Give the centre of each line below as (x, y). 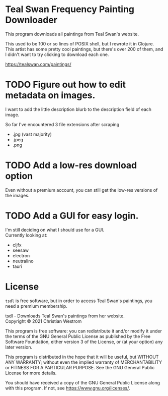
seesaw (21, 250)
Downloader (31, 20)
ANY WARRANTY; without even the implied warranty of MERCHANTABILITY (84, 362)
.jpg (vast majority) (32, 134)
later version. (19, 347)
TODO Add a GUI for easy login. (72, 216)
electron (21, 255)
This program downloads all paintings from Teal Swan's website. (72, 34)
